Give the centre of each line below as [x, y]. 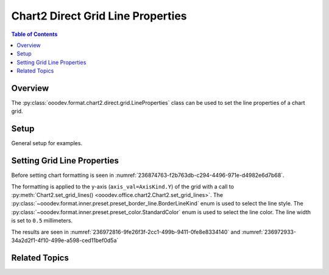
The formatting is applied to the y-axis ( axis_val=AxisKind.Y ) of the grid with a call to [123, 187]
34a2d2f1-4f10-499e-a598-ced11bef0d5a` [65, 240]
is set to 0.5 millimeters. [42, 221]
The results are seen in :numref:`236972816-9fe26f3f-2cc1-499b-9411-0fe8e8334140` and [126, 232]
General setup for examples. [47, 143]
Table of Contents [34, 34]
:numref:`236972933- [269, 232]
